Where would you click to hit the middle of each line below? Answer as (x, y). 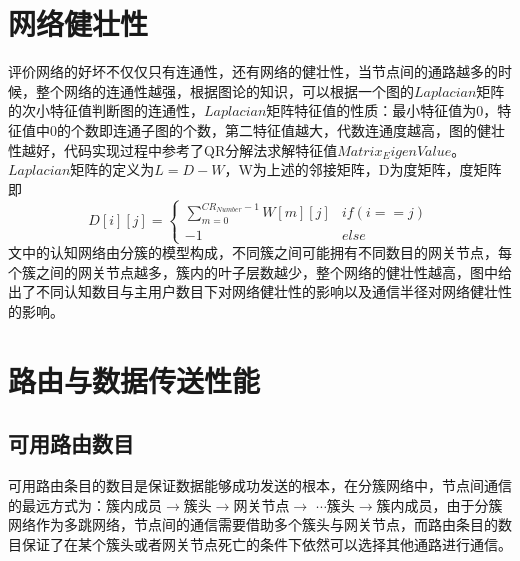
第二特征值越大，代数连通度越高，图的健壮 (364, 129)
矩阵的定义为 (112, 169)
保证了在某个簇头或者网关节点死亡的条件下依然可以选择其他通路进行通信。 (266, 543)
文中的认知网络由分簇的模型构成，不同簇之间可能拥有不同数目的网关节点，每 (260, 252)
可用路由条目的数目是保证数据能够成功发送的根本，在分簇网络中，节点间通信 (260, 485)
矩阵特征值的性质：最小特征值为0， (382, 110)
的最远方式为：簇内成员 (85, 504)
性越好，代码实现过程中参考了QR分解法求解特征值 (173, 149)
